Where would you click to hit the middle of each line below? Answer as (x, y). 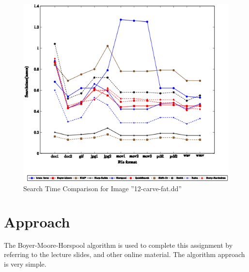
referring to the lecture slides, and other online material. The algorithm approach (124, 254)
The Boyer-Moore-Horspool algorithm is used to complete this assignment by (118, 245)
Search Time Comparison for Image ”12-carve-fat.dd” (102, 189)
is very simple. (25, 264)
